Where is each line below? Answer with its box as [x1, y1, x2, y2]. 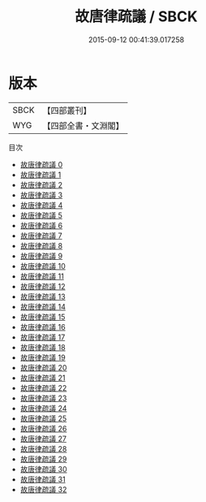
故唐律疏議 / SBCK [75, 7, 198, 26]
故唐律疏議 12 [19, 281, 66, 291]
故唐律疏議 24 [19, 403, 67, 413]
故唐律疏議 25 [19, 413, 67, 423]
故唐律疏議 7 [19, 231, 62, 240]
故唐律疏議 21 [19, 373, 66, 383]
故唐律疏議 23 [19, 393, 67, 403]
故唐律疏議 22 [19, 383, 67, 392]
